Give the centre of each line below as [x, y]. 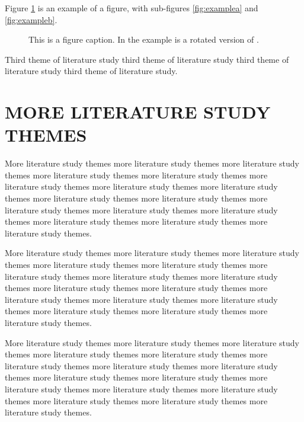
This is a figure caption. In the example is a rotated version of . [144, 39]
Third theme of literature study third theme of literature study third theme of [147, 59]
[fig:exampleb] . [31, 19]
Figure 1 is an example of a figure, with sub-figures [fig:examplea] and [132, 8]
